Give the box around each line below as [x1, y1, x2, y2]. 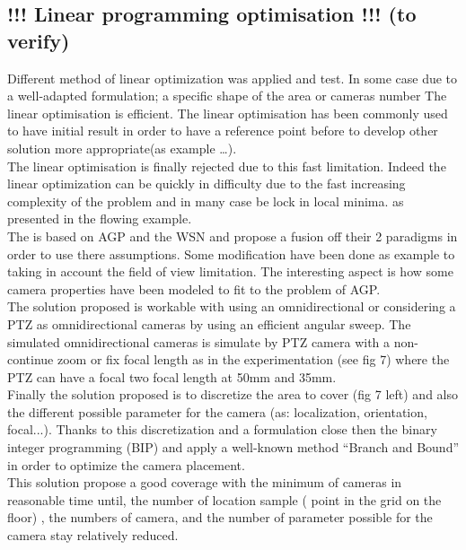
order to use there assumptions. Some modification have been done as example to [7, 244, 455, 263]
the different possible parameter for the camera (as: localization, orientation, [7, 402, 427, 421]
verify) [7, 26, 70, 54]
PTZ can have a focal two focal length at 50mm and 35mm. [7, 367, 337, 386]
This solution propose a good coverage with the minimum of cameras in [7, 473, 402, 492]
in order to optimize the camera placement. [7, 455, 245, 474]
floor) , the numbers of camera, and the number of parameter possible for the [7, 508, 433, 527]
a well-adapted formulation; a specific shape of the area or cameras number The [7, 86, 447, 105]
